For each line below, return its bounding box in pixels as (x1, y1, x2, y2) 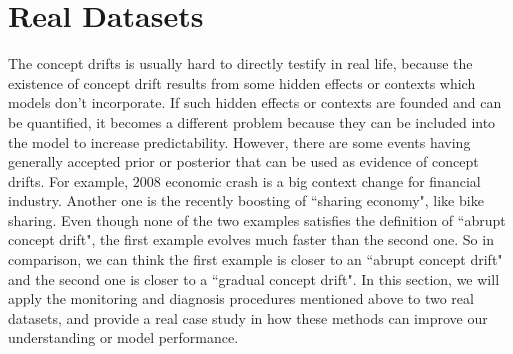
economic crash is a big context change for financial (165, 170, 481, 191)
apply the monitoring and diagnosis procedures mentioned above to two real (8, 288, 474, 309)
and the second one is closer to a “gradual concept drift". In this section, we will (8, 268, 500, 289)
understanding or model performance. (8, 327, 239, 348)
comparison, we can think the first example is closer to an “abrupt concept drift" (8, 249, 503, 270)
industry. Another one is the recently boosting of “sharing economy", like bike (8, 190, 484, 211)
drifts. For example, (8, 170, 129, 191)
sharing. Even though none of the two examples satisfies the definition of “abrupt (8, 209, 506, 230)
